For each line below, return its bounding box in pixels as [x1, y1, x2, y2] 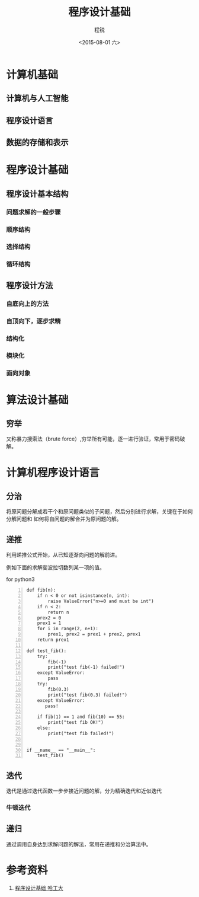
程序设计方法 [6, 280, 53, 291]
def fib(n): [26, 588, 56, 593]
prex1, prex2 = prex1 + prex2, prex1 [47, 631, 141, 637]
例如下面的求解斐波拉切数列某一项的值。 [6, 564, 105, 571]
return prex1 [37, 637, 69, 643]
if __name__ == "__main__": [26, 747, 96, 753]
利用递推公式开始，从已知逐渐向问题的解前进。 [6, 551, 120, 558]
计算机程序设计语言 [6, 466, 100, 479]
